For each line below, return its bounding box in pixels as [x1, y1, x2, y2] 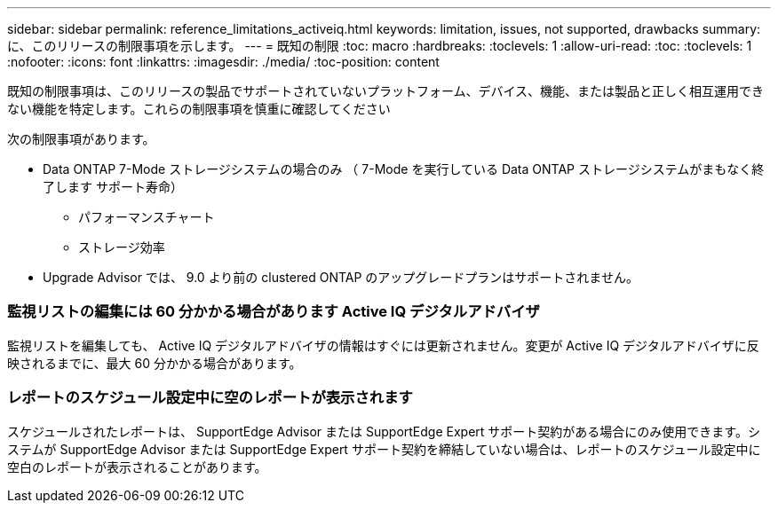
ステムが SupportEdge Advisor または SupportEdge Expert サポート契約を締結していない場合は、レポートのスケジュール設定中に [7, 441, 761, 457]
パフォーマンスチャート [78, 209, 215, 224]
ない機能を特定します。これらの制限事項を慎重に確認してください [7, 101, 391, 116]
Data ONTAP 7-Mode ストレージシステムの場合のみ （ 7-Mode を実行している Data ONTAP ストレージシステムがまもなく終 [43, 161, 765, 177]
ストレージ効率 [78, 239, 165, 255]
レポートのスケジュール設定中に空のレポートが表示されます [7, 388, 413, 407]
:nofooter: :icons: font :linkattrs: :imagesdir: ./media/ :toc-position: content [7, 54, 440, 69]
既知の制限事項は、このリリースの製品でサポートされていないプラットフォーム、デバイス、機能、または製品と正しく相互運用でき [7, 83, 765, 98]
